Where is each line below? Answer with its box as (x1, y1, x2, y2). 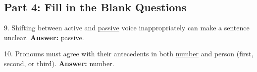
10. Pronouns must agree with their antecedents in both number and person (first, (4, 48, 254, 59)
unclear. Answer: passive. (4, 32, 84, 42)
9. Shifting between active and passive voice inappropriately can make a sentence (4, 23, 250, 33)
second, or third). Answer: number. (4, 58, 114, 68)
